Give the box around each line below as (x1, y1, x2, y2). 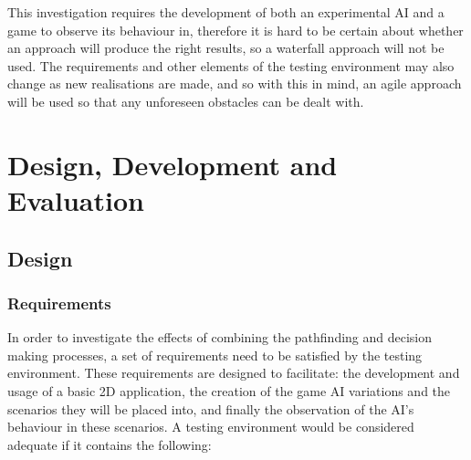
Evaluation (7, 181, 144, 218)
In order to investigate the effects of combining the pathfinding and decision (7, 328, 433, 347)
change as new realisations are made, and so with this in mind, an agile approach (7, 74, 462, 93)
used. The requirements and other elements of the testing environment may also (7, 56, 455, 75)
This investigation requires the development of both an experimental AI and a (7, 3, 445, 21)
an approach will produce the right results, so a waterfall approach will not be (7, 38, 445, 57)
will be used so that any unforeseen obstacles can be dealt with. (7, 91, 364, 110)
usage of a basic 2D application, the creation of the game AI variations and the (7, 381, 451, 400)
